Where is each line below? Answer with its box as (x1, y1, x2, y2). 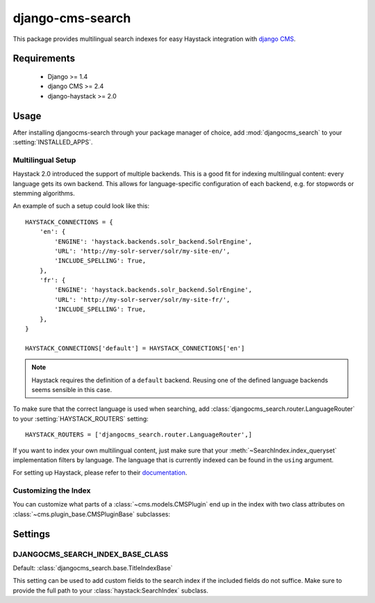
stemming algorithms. (12, 189, 76, 197)
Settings (12, 528, 51, 540)
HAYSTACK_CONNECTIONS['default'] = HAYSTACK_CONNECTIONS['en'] (25, 344, 245, 352)
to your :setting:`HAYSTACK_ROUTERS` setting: (12, 414, 149, 423)
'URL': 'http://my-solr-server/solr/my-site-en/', (54, 247, 231, 255)
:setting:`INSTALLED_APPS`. (12, 138, 93, 146)
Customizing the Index (12, 486, 91, 495)
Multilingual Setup (12, 155, 76, 164)
